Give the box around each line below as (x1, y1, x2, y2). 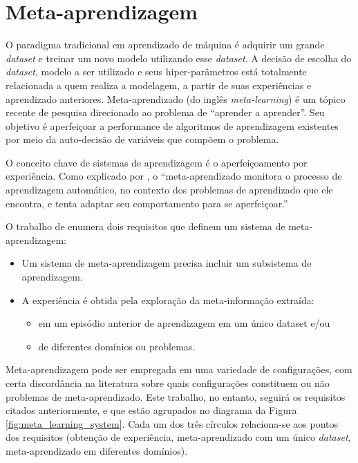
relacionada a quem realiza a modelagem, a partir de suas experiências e (6, 77, 312, 92)
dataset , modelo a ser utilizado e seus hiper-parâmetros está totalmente (6, 64, 307, 79)
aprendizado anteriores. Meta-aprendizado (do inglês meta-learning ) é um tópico (6, 91, 346, 106)
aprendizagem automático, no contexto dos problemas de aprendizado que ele (6, 182, 333, 197)
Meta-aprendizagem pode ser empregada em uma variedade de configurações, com (6, 362, 352, 377)
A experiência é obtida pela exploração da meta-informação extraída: (21, 292, 314, 307)
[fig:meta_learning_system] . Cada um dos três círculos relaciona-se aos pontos (6, 416, 339, 431)
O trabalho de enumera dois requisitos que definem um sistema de (6, 219, 285, 234)
